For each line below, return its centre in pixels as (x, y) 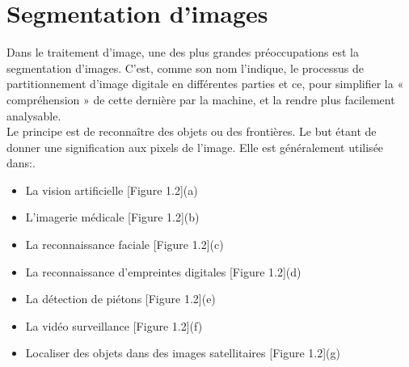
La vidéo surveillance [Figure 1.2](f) (114, 325)
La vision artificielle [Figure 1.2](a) (112, 190)
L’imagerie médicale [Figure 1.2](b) (112, 217)
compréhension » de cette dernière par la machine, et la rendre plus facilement (201, 99)
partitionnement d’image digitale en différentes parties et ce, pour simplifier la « (205, 84)
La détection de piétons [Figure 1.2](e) (120, 299)
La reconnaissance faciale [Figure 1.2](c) (124, 245)
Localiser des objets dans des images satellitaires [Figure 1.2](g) (183, 353)
